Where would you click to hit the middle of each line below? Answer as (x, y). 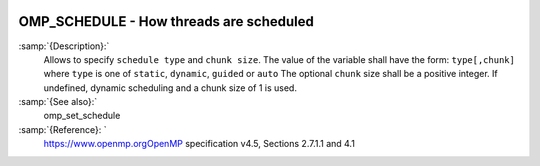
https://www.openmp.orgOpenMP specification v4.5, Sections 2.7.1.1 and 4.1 (199, 144)
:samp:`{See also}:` (58, 102)
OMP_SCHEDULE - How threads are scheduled (166, 21)
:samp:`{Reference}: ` (62, 129)
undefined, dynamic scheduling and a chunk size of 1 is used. (170, 87)
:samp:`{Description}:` (64, 46)
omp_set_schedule (82, 116)
